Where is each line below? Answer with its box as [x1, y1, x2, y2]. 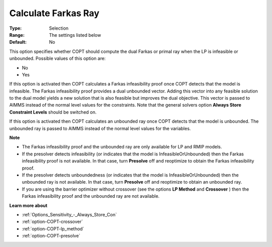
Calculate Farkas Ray [9, 8, 100, 19]
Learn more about [9, 202, 48, 208]
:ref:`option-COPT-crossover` [22, 219, 83, 225]
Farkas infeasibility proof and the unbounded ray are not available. [22, 193, 160, 199]
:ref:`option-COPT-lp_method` [22, 225, 84, 231]
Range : [9, 32, 25, 38]
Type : [9, 25, 22, 31]
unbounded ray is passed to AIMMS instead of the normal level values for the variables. [9, 125, 191, 131]
